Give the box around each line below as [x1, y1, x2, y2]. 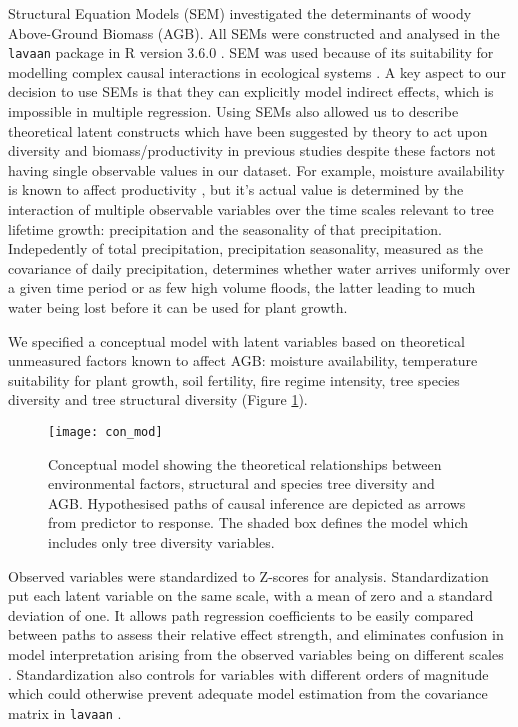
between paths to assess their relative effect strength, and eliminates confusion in [8, 624, 504, 645]
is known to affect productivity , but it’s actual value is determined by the [8, 179, 464, 200]
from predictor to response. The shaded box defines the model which [48, 512, 469, 533]
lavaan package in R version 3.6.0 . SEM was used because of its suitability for [8, 42, 494, 63]
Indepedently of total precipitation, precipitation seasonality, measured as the [8, 238, 483, 259]
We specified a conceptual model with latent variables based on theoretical [8, 330, 465, 351]
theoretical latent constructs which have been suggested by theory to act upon [8, 120, 488, 141]
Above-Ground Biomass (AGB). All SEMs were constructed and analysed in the [8, 22, 500, 43]
